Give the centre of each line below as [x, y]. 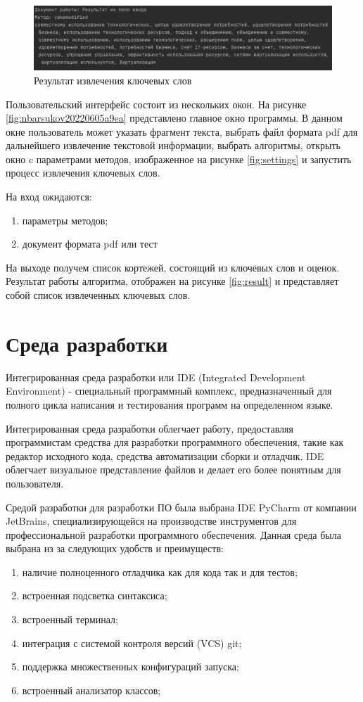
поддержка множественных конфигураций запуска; [130, 666]
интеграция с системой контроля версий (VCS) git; [132, 643]
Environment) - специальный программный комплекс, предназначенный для [169, 391]
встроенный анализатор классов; [91, 690]
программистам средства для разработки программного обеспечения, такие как [175, 442]
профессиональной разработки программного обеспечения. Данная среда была [173, 534]
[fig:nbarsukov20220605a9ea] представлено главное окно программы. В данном [174, 118]
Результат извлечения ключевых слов [113, 80]
